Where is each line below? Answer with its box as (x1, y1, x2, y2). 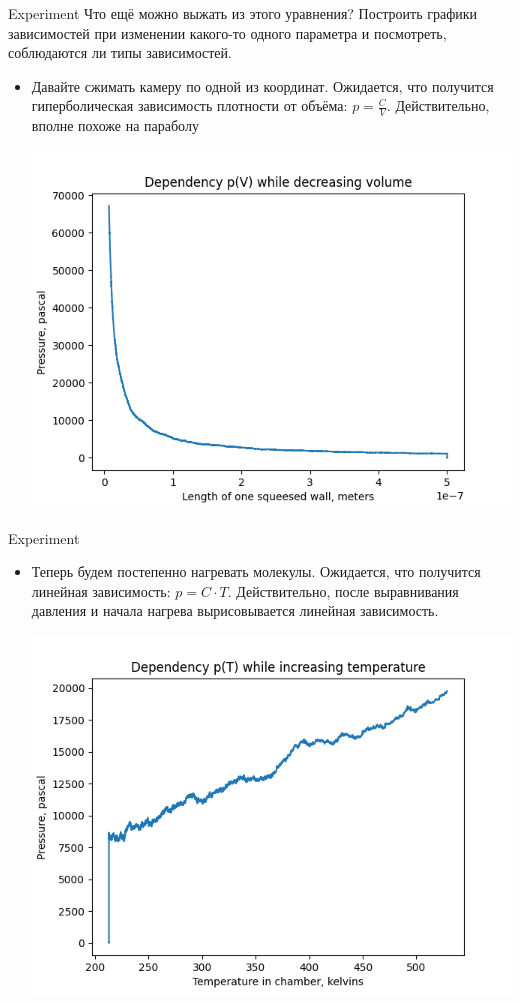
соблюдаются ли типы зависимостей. (8, 42, 232, 63)
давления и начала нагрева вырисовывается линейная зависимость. (31, 600, 439, 621)
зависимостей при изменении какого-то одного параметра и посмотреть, (8, 22, 447, 43)
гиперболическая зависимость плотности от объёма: (31, 95, 348, 116)
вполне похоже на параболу (31, 115, 199, 136)
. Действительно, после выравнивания (227, 580, 459, 601)
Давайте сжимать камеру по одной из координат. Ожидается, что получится (31, 75, 494, 96)
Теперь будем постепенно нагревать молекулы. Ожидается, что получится (31, 561, 481, 582)
